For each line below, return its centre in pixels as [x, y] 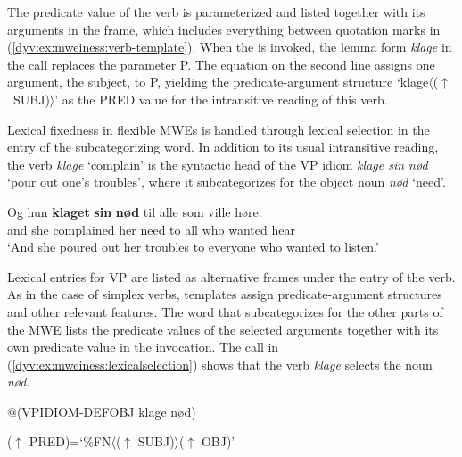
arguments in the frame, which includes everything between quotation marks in [224, 29]
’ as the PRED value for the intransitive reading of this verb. [221, 99]
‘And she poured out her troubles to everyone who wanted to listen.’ [193, 247]
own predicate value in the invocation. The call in [143, 347]
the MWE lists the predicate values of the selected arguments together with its [223, 329]
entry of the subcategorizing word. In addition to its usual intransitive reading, [223, 147]
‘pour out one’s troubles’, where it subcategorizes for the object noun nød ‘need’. [227, 182]
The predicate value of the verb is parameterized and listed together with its [216, 12]
